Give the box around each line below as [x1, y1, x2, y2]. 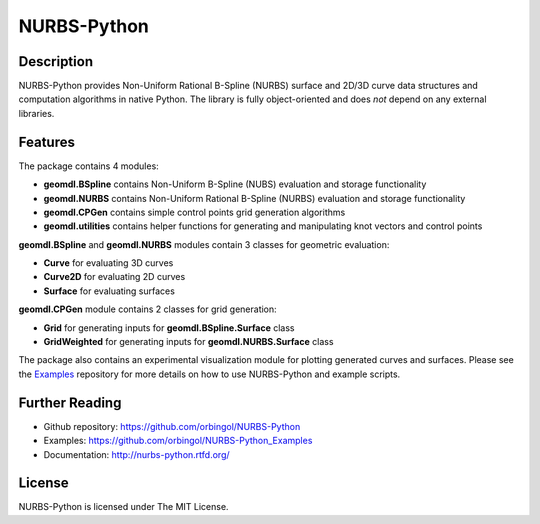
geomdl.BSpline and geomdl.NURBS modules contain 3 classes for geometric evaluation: [18, 238, 390, 250]
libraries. [18, 107, 55, 119]
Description [18, 53, 94, 70]
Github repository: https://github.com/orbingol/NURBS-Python [43, 420, 301, 432]
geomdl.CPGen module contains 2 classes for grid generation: [18, 303, 277, 315]
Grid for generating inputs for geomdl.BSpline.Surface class [43, 321, 295, 334]
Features [18, 133, 75, 150]
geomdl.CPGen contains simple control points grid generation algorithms [43, 206, 346, 218]
